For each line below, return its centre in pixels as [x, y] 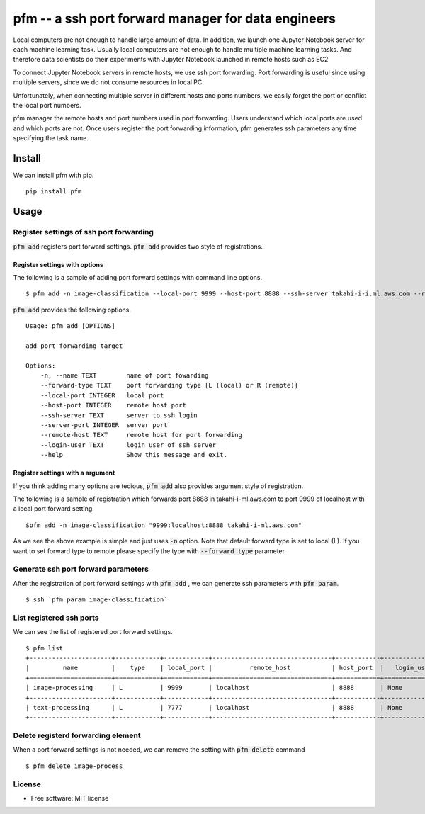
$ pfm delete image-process [74, 766]
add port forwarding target [74, 346]
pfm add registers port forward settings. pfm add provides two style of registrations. [138, 246]
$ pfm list [45, 648]
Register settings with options [58, 264]
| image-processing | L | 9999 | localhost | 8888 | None [214, 688]
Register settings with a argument [64, 473]
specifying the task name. [51, 138]
